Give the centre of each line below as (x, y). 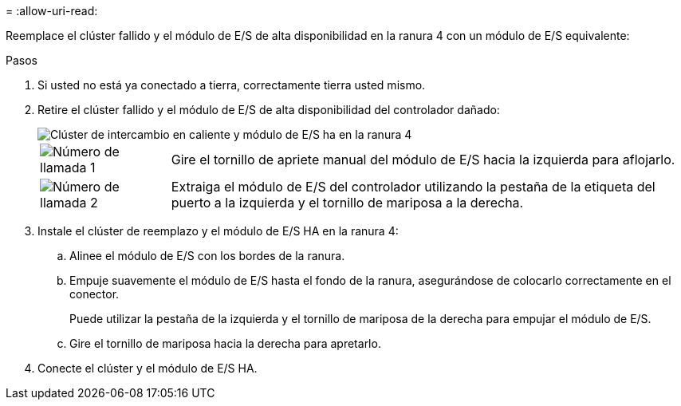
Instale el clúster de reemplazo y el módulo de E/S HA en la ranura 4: (218, 231)
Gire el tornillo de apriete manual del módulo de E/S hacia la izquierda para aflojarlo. (423, 160)
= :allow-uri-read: (52, 11)
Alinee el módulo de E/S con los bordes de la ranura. (207, 256)
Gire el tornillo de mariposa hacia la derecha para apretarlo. (225, 343)
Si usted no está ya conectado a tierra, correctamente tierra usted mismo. (232, 85)
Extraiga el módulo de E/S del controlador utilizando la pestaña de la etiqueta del (413, 187)
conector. (94, 294)
